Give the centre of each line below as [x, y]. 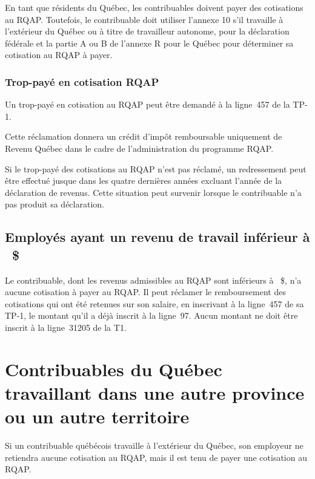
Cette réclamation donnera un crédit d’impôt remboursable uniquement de [144, 136]
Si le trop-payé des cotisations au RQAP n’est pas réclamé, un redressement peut [156, 168]
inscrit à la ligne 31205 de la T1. [66, 327]
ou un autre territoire [97, 416]
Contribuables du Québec [114, 369]
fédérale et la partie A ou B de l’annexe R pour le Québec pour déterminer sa [149, 43]
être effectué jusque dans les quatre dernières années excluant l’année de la [144, 181]
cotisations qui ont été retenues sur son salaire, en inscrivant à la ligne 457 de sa [154, 303]
